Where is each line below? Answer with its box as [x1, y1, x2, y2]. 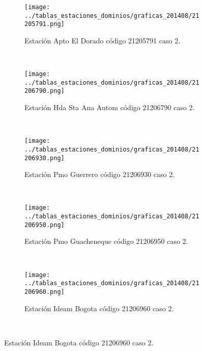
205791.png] [24, 20, 65, 28]
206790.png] [24, 87, 65, 95]
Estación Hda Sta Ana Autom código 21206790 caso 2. [24, 102, 195, 113]
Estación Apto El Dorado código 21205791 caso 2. [24, 35, 181, 45]
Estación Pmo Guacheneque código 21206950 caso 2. [24, 236, 188, 246]
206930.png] [24, 154, 65, 162]
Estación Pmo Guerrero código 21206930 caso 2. [24, 169, 175, 180]
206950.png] [24, 221, 65, 229]
